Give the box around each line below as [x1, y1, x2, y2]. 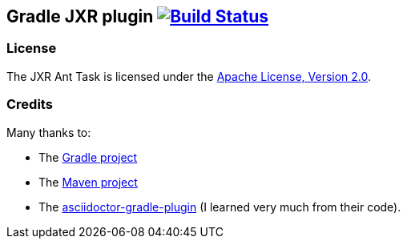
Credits [6, 96, 53, 113]
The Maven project [38, 175, 138, 189]
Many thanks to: [6, 125, 91, 139]
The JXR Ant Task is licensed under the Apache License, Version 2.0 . [6, 69, 372, 83]
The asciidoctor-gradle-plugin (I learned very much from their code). [38, 199, 401, 214]
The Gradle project [38, 150, 138, 164]
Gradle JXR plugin [6, 6, 154, 26]
